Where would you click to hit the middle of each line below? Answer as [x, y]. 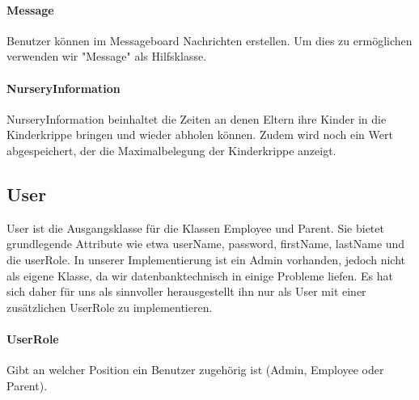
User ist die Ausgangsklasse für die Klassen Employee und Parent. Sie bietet [195, 227]
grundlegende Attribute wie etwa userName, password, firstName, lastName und [206, 244]
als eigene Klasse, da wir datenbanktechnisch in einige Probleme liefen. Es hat [200, 275]
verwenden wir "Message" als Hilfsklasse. [107, 56]
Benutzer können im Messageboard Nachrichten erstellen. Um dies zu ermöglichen [209, 40]
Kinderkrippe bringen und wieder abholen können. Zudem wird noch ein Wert [200, 135]
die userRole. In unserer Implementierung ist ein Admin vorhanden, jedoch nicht [206, 259]
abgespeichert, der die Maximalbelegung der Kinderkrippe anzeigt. [171, 150]
